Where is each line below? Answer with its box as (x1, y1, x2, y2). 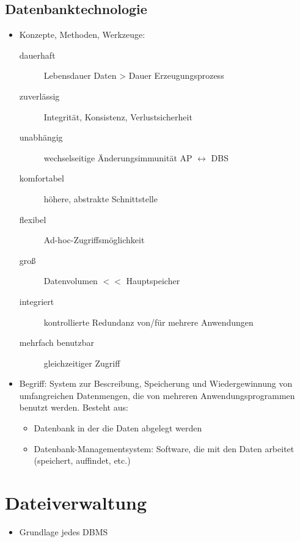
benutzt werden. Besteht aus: (19, 401, 128, 414)
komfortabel (19, 172, 64, 185)
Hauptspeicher (126, 274, 180, 287)
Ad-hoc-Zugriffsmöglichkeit (43, 233, 145, 246)
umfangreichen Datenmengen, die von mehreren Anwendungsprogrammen (19, 389, 295, 401)
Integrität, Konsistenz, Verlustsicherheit (43, 110, 192, 123)
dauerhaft (19, 48, 56, 61)
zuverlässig (19, 89, 60, 102)
